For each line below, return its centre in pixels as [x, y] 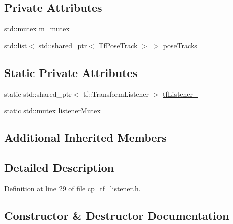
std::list [16, 45]
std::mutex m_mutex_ [40, 28]
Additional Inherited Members [85, 138]
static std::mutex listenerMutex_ [55, 110]
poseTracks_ [183, 45]
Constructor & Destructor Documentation [117, 215]
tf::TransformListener [116, 93]
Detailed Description [59, 167]
